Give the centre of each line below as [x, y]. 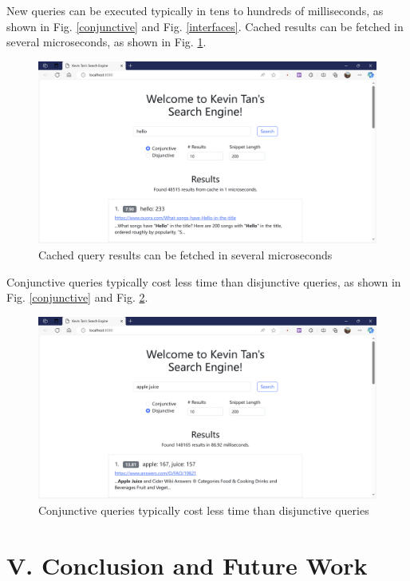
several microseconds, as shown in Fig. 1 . [106, 42]
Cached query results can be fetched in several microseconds [185, 254]
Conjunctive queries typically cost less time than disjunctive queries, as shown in [204, 281]
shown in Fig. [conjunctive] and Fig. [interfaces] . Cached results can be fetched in [205, 26]
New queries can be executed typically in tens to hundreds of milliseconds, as [195, 10]
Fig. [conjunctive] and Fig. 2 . [77, 297]
